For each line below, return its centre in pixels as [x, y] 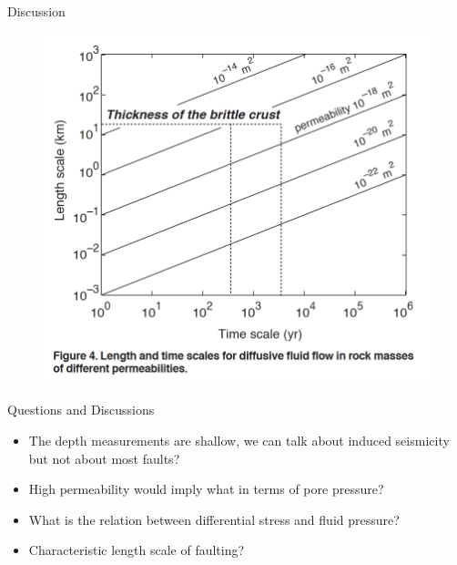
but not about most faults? [104, 458]
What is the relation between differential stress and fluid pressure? [214, 519]
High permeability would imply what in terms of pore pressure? [206, 489]
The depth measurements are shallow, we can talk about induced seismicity [239, 440]
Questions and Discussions [81, 410]
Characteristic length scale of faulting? [137, 550]
